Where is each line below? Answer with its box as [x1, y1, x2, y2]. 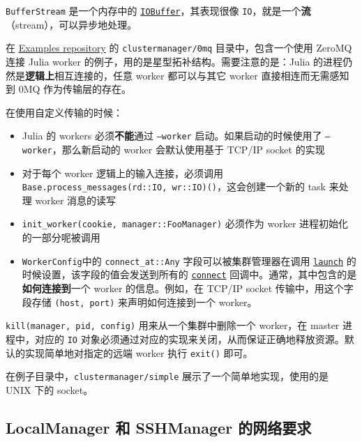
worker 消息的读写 [35, 192, 116, 207]
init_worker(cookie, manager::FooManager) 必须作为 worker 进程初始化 [22, 216, 349, 231]
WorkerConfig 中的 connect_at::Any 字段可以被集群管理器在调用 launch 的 [22, 253, 356, 268]
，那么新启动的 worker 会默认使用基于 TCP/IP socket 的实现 [52, 142, 325, 156]
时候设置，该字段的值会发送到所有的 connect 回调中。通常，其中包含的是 [22, 267, 357, 282]
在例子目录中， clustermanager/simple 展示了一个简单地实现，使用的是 [6, 369, 329, 383]
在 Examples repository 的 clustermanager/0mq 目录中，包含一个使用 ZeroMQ [6, 40, 352, 55]
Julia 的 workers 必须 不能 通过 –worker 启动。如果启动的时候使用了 [22, 128, 322, 143]
